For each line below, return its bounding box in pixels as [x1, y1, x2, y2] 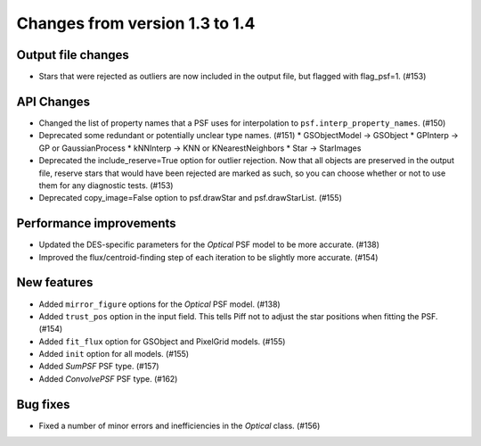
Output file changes [16, 47, 129, 62]
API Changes [16, 94, 91, 109]
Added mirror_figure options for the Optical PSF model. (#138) [38, 299, 281, 310]
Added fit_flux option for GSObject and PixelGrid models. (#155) [38, 335, 286, 347]
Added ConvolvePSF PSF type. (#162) [38, 373, 178, 384]
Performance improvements [16, 216, 177, 231]
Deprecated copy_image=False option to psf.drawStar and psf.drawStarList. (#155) [38, 193, 343, 203]
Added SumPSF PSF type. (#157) [38, 361, 159, 372]
